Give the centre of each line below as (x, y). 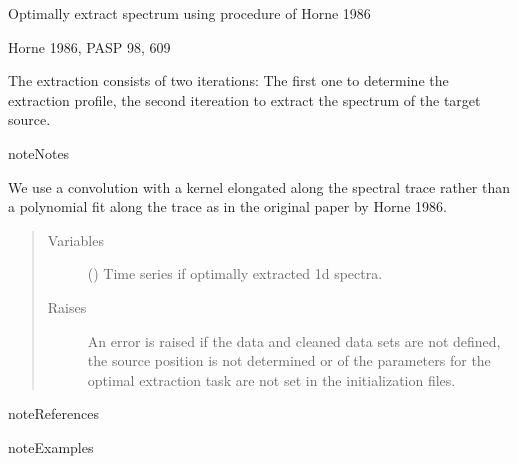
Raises (67, 306)
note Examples (51, 446)
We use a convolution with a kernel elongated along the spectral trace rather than (259, 186)
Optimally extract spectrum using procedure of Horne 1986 (189, 13)
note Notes (39, 152)
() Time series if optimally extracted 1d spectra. (235, 273)
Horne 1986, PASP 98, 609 (89, 46)
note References (53, 413)
